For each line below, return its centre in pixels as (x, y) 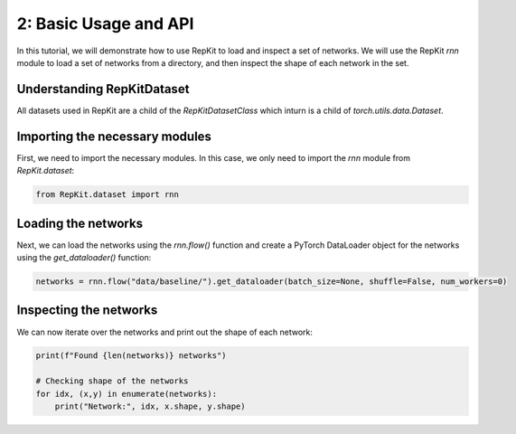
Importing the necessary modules (114, 136)
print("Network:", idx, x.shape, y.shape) (150, 406)
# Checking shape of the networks (112, 381)
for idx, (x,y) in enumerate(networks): (126, 394)
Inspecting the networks (87, 311)
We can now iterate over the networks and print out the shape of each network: (165, 332)
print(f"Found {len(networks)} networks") (131, 356)
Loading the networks (80, 223)
